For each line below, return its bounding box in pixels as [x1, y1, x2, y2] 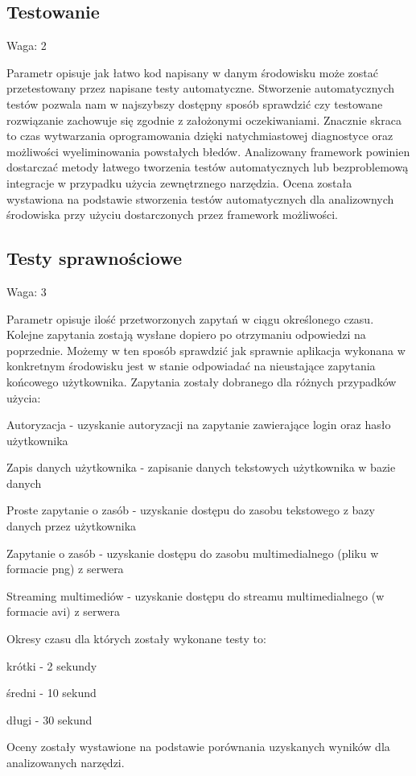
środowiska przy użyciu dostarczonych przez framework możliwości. [6, 206, 338, 223]
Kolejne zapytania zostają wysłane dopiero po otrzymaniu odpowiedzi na [6, 326, 366, 343]
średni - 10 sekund [6, 684, 97, 701]
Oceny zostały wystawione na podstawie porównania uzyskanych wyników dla [6, 738, 390, 755]
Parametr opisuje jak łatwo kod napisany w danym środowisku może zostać [6, 64, 378, 80]
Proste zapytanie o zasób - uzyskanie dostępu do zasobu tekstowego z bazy [6, 502, 375, 518]
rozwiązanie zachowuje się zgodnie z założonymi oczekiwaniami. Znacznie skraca [6, 111, 402, 128]
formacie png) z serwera [6, 560, 124, 577]
